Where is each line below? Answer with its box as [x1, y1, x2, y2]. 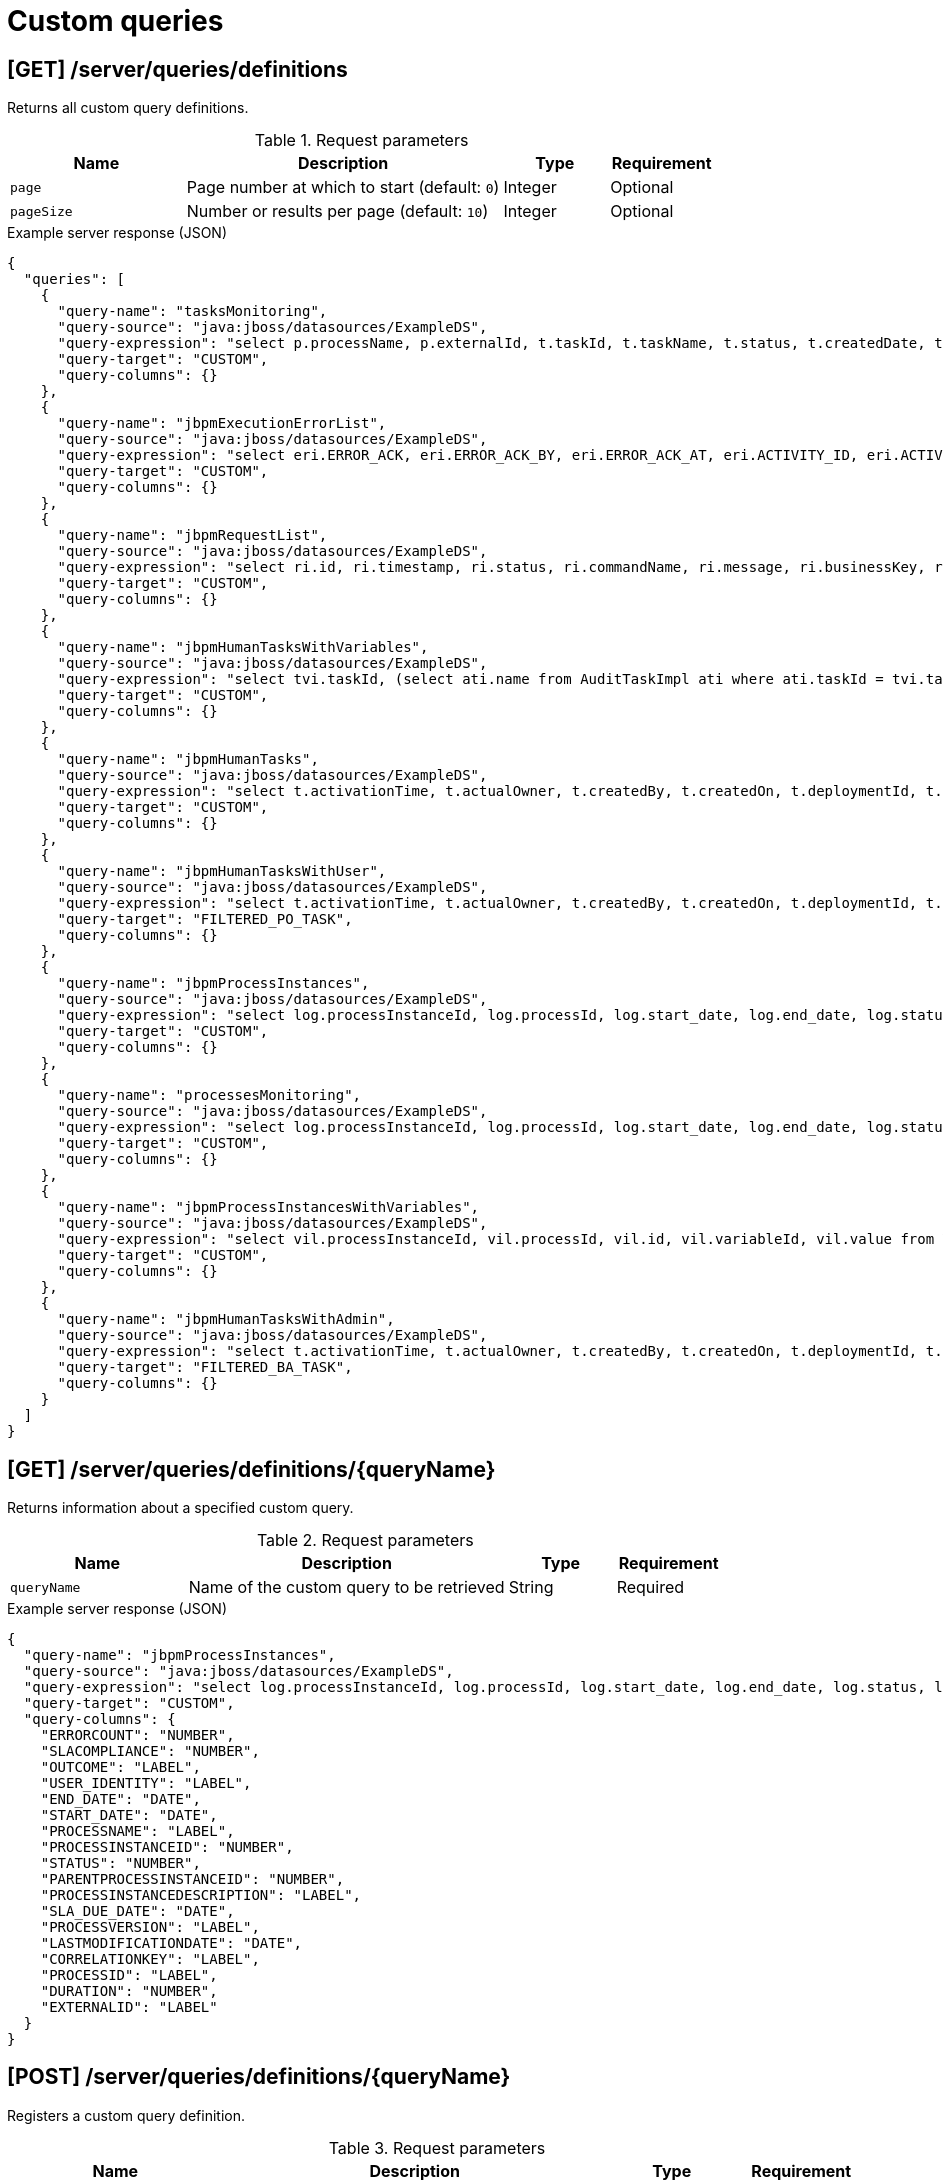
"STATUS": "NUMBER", [40, 1855, 201, 1872]
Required [616, 1577, 685, 1598]
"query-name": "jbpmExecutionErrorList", [57, 415, 387, 432]
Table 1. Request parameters [254, 130, 469, 151]
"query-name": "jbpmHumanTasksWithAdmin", [57, 1311, 395, 1328]
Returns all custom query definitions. [7, 99, 249, 117]
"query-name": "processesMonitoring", [57, 1087, 362, 1104]
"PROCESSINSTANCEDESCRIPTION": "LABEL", [40, 1887, 362, 1904]
